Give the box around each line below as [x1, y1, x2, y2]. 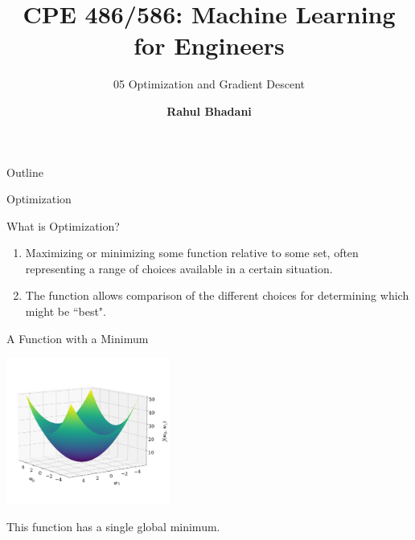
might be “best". [25, 303, 106, 320]
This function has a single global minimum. [6, 517, 220, 534]
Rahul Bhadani [166, 102, 252, 119]
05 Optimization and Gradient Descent [113, 76, 306, 92]
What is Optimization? [6, 217, 120, 234]
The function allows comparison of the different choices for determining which [25, 287, 409, 304]
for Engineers [134, 29, 285, 62]
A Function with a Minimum [6, 329, 149, 346]
